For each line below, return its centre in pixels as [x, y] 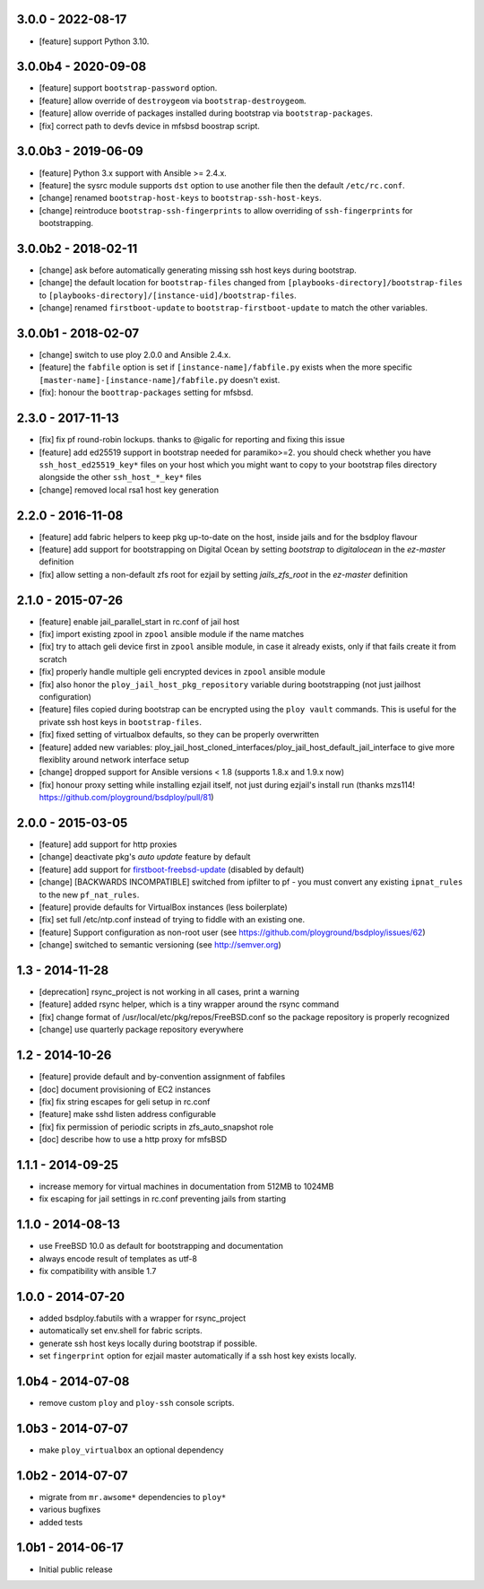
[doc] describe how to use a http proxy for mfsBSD [133, 1139]
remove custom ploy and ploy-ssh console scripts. [137, 1403]
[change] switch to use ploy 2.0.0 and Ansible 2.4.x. [135, 355]
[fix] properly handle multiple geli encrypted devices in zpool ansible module [182, 672]
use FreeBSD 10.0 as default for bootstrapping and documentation [161, 1246]
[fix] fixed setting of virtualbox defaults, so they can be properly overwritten [179, 735]
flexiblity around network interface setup [114, 759]
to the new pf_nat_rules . [89, 895]
